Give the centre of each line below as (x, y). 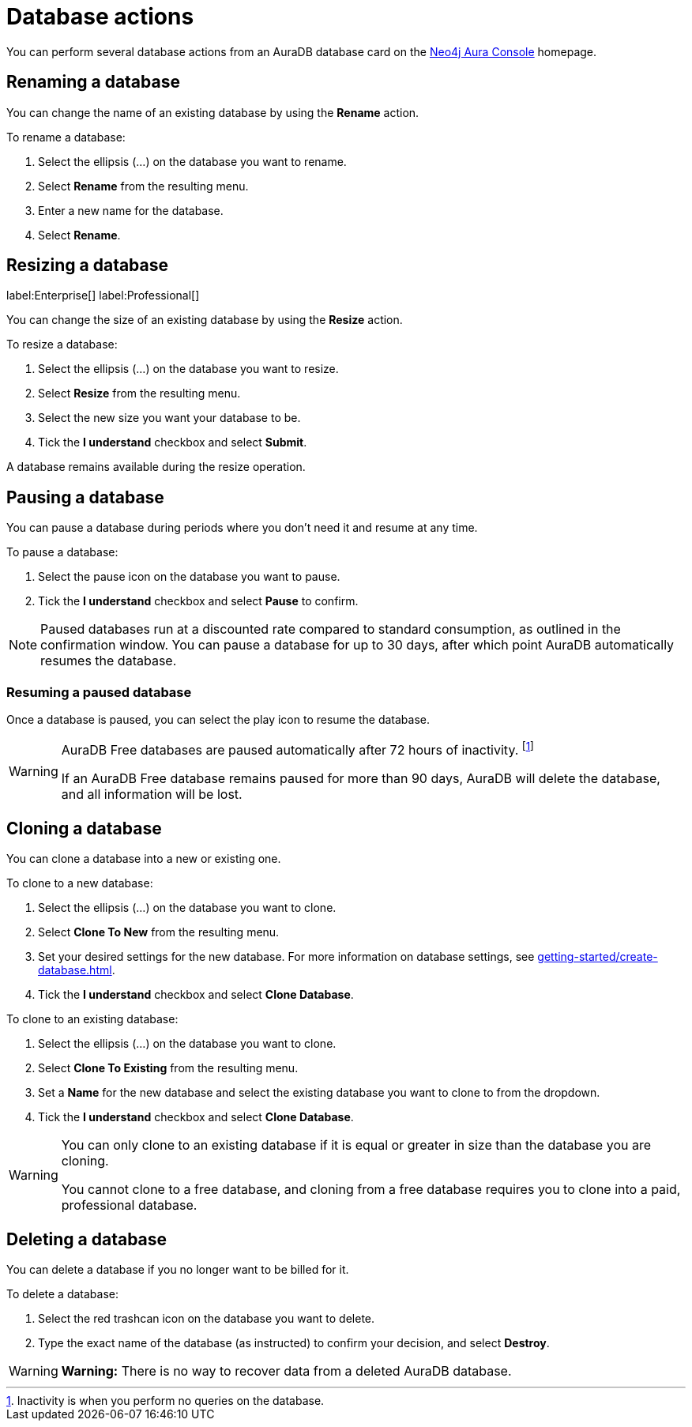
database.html (75, 970)
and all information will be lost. (152, 794)
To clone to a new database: (80, 883)
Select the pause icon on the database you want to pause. (189, 577)
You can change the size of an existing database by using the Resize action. (205, 320)
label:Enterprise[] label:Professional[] (103, 296)
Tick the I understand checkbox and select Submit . (173, 442)
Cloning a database (84, 828)
